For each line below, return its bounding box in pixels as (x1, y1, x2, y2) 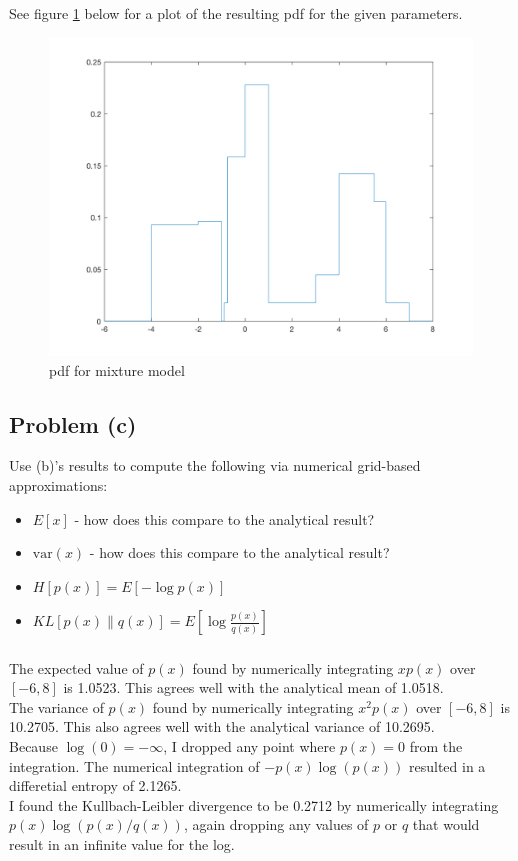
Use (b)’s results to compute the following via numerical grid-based (9, 455, 421, 476)
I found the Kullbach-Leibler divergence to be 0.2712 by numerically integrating (9, 794, 499, 815)
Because (9, 736, 58, 757)
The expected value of (9, 657, 144, 678)
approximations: (9, 474, 108, 495)
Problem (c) (9, 408, 137, 439)
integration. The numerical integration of (9, 755, 260, 776)
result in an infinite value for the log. (9, 834, 235, 855)
